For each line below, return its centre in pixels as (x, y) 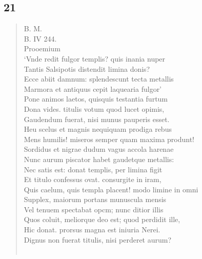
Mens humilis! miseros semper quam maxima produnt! (109, 139)
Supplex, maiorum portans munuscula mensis (95, 199)
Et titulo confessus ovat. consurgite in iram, (93, 179)
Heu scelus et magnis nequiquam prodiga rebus (98, 129)
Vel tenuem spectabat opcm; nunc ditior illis (94, 209)
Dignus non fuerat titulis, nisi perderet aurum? (98, 239)
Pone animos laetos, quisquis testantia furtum (96, 99)
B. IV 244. (40, 38)
